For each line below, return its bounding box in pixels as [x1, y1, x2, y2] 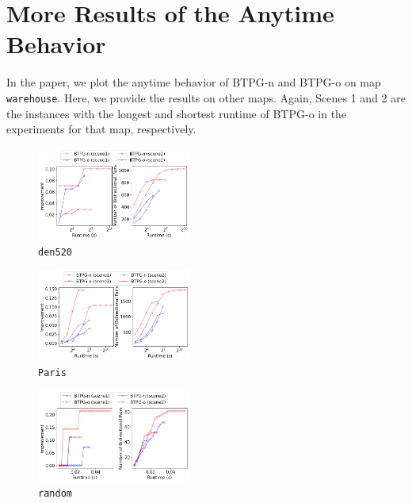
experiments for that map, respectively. [6, 121, 196, 137]
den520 [38, 246, 72, 258]
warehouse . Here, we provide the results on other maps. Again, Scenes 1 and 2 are [6, 89, 406, 106]
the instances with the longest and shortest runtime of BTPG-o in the [6, 105, 347, 121]
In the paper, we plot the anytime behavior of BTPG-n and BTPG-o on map [6, 74, 381, 90]
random [38, 488, 72, 500]
